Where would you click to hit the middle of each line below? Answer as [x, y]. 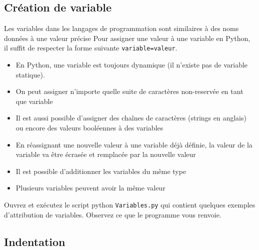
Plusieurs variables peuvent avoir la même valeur [90, 188]
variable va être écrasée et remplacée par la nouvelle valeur [106, 154]
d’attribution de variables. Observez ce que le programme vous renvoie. [113, 214]
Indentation [35, 241]
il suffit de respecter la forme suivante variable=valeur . [91, 48]
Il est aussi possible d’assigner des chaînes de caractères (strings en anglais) [131, 118]
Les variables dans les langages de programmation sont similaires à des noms [121, 28]
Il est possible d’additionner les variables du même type [101, 171]
